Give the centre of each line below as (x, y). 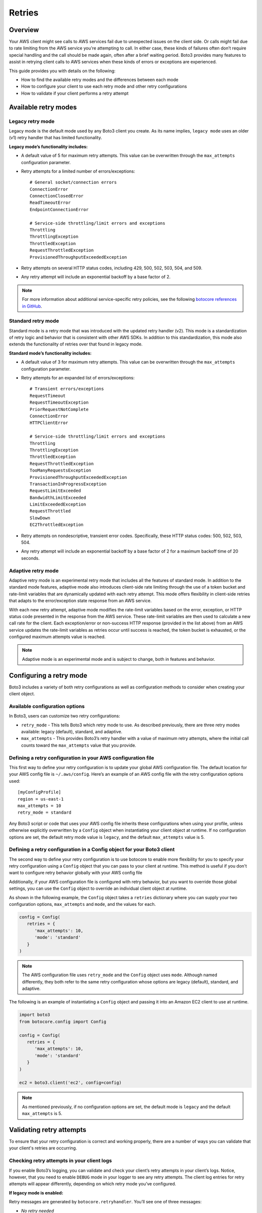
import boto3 (35, 1015)
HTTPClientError (49, 423)
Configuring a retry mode (48, 675)
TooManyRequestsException (61, 470)
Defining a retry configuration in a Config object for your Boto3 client (92, 850)
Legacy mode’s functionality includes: (49, 147)
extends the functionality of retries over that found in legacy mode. (76, 344)
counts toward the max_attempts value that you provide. (79, 745)
